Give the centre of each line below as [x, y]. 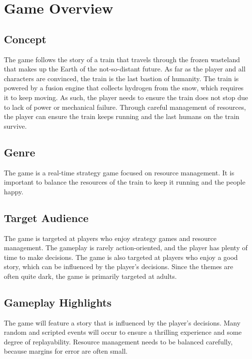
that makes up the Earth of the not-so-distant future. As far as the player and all [125, 69]
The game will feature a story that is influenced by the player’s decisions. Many [122, 322]
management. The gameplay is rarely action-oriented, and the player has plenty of [126, 248]
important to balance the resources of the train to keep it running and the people [125, 182]
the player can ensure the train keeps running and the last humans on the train [122, 116]
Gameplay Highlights [58, 302]
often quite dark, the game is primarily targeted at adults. [90, 276]
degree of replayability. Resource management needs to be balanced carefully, [118, 341]
